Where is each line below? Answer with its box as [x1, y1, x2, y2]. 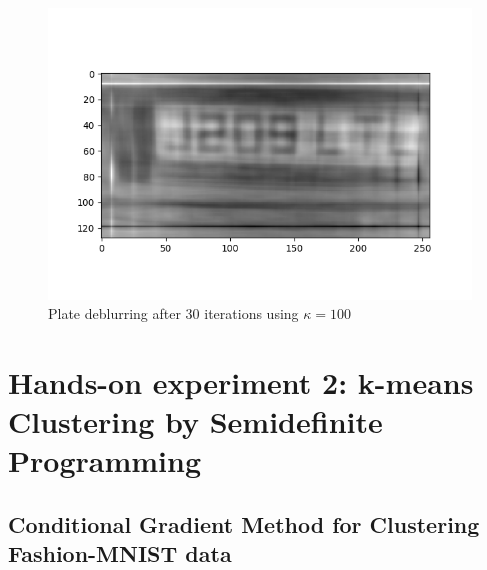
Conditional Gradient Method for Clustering [8, 508, 480, 539]
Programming [8, 440, 201, 481]
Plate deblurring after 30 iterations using [48, 303, 299, 324]
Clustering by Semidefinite [8, 401, 383, 442]
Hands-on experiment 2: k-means [8, 361, 474, 402]
